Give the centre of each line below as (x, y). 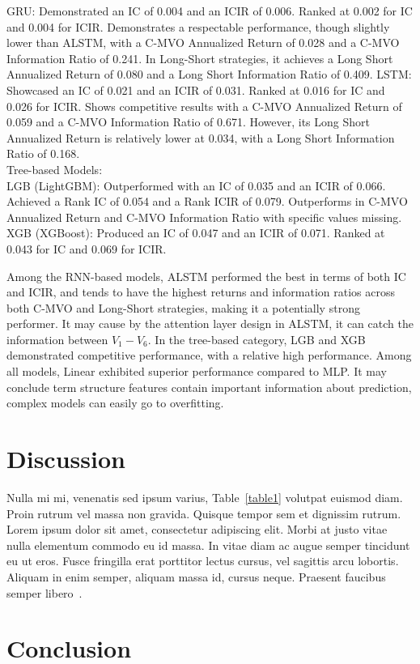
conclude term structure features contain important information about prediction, (209, 387)
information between (57, 339)
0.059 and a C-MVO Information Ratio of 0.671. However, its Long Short (188, 122)
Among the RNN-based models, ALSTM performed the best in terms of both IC (206, 276)
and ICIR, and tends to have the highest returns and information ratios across (201, 292)
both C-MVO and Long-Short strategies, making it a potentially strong (183, 307)
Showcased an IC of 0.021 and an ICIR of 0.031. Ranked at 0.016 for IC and (196, 89)
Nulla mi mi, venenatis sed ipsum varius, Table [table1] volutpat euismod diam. (205, 497)
